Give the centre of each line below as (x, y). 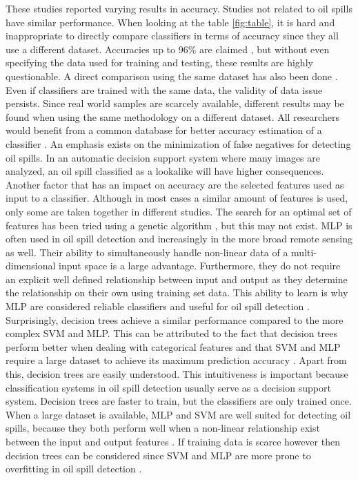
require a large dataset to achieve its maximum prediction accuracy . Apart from (176, 360)
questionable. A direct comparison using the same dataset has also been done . (172, 76)
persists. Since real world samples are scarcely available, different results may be (175, 103)
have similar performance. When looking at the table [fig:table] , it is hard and (170, 22)
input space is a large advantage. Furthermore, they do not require (200, 266)
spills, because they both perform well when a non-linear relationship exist (163, 428)
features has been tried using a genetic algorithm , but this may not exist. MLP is (179, 225)
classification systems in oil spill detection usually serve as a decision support (168, 387)
